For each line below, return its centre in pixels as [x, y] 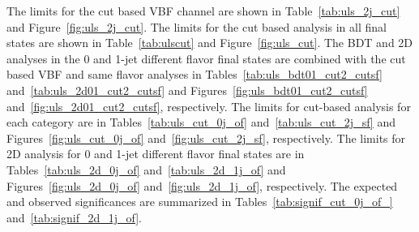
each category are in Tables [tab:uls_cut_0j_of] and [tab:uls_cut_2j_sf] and [201, 122]
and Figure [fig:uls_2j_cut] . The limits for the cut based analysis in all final [197, 26]
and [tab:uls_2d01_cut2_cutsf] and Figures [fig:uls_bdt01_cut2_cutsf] [187, 90]
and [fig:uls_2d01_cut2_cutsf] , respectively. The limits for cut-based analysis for [209, 106]
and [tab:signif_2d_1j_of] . [75, 217]
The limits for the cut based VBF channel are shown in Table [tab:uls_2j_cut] [203, 11]
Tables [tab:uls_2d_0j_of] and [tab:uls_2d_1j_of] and [146, 169]
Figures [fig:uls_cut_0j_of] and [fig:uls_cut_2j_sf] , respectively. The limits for [206, 137]
